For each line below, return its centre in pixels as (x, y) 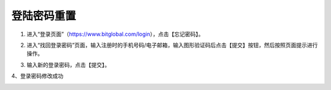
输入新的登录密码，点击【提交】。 (68, 64)
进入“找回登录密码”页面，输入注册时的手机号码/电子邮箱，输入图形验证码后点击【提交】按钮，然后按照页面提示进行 (172, 45)
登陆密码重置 (44, 16)
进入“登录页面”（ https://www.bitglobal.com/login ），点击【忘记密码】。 (115, 34)
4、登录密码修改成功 (37, 76)
